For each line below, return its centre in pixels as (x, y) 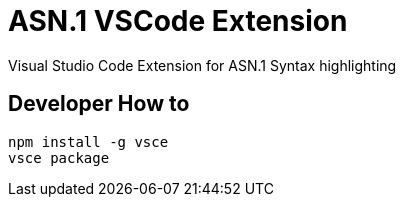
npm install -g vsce (88, 141)
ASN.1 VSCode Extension (178, 21)
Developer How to (99, 104)
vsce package (59, 157)
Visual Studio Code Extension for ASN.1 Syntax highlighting (202, 65)
